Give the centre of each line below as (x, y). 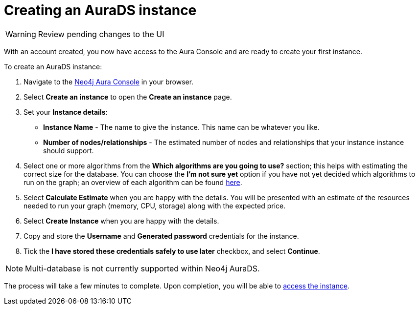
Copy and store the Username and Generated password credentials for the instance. (161, 236)
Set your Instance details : (66, 112)
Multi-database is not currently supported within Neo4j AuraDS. (142, 268)
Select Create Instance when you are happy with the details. (121, 221)
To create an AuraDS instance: (53, 66)
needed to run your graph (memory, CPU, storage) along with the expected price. (155, 206)
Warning (21, 34)
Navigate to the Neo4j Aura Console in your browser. (109, 82)
